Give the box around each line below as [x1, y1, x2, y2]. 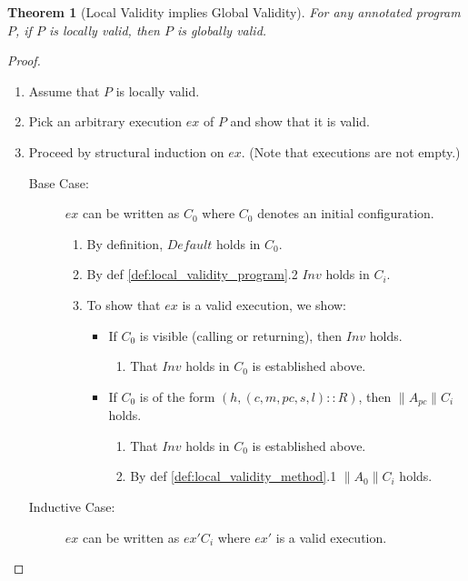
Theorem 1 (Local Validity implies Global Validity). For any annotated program [7, 3, 461, 21]
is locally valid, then [48, 20, 160, 39]
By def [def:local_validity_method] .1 [130, 466, 337, 486]
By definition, [86, 234, 164, 253]
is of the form [139, 386, 215, 406]
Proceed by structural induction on [28, 142, 224, 161]
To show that [86, 295, 161, 314]
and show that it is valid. [230, 112, 370, 131]
